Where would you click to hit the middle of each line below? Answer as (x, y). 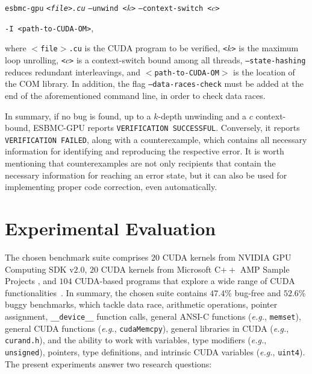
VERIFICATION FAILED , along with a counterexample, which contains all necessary (156, 139)
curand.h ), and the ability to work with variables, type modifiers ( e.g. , (136, 340)
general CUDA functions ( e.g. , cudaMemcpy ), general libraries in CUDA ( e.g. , (147, 328)
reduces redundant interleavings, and (73, 71)
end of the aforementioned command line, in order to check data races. (135, 95)
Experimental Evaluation (111, 228)
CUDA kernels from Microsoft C (161, 269)
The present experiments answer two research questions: (108, 363)
